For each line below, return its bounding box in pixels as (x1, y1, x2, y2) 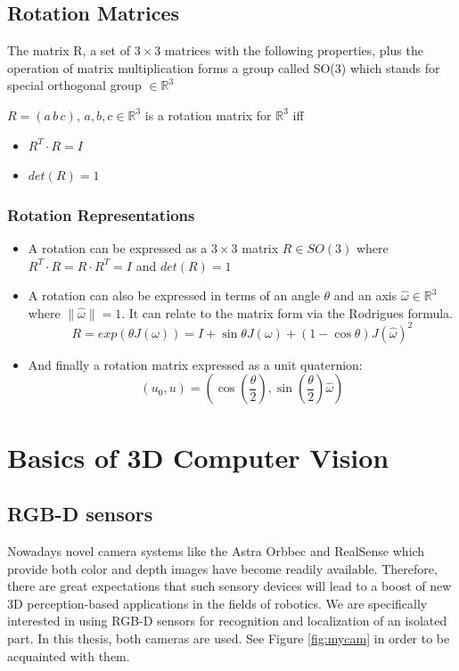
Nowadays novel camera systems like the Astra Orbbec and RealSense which (7, 542, 425, 561)
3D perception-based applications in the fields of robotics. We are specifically (7, 593, 428, 612)
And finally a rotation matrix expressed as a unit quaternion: (28, 355, 363, 373)
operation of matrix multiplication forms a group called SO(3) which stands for (7, 58, 440, 77)
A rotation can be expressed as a (28, 238, 208, 257)
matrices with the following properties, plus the (164, 41, 423, 60)
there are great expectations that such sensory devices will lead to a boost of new (7, 577, 452, 595)
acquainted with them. (7, 646, 130, 665)
